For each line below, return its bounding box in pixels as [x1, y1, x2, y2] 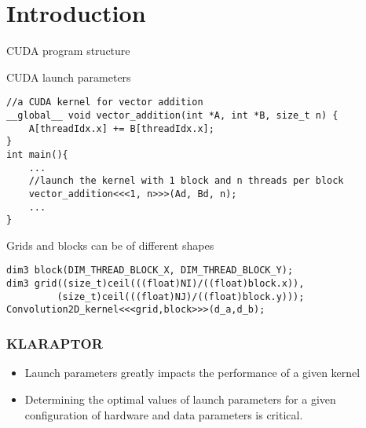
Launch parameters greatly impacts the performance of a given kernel [24, 364, 361, 381]
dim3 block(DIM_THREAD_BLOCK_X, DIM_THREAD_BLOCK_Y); [6, 265, 294, 276]
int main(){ [6, 148, 68, 160]
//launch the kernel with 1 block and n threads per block [28, 175, 344, 187]
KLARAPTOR [6, 334, 103, 353]
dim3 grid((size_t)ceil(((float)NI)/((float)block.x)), [6, 278, 305, 290]
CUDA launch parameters [6, 68, 131, 85]
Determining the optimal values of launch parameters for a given [24, 390, 336, 407]
